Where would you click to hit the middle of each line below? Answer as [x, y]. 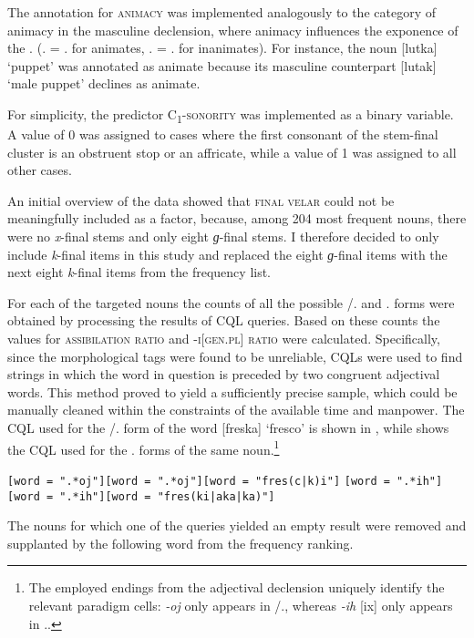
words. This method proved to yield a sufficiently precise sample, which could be [232, 391]
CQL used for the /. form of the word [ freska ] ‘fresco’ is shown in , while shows [228, 427]
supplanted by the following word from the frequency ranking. [180, 543]
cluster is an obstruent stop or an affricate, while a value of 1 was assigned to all [232, 152]
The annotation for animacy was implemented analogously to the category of [222, 12]
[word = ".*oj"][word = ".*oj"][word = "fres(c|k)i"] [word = [199, 481]
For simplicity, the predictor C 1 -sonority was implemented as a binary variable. [231, 115]
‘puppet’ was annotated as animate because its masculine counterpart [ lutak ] [222, 65]
